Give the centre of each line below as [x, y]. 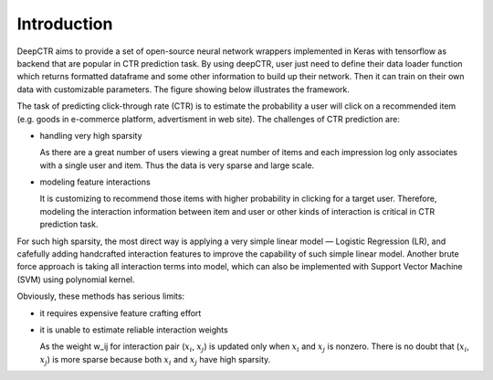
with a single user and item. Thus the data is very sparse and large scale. [177, 165]
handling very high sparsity [91, 135]
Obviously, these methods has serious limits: [101, 296]
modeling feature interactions [95, 182]
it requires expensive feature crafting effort [121, 313]
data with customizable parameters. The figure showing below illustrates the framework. [184, 89]
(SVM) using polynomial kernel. [76, 280]
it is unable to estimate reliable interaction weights [134, 330]
